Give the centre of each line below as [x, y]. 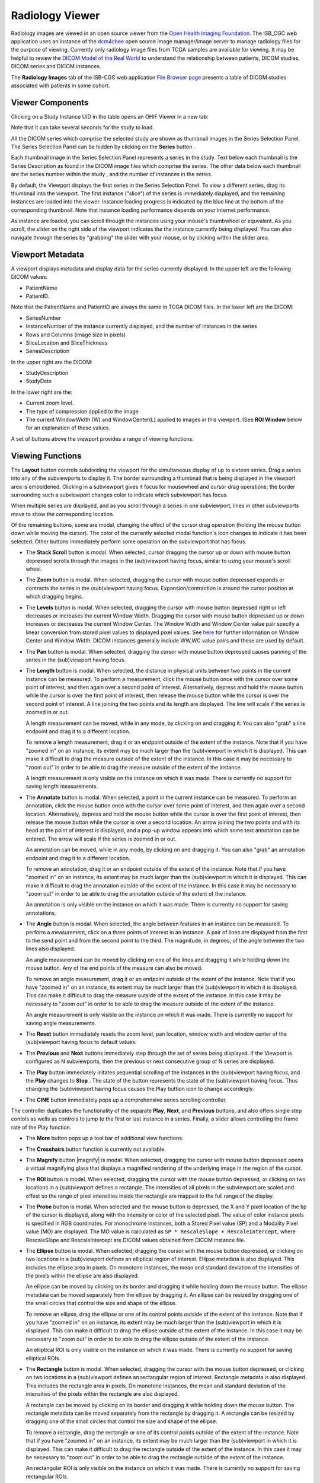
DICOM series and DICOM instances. [56, 66]
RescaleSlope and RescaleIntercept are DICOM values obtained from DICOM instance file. [136, 1240]
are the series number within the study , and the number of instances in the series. [112, 174]
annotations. [41, 913]
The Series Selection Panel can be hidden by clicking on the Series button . [103, 147]
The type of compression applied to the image [82, 411]
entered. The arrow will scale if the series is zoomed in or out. [101, 839]
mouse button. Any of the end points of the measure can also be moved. [114, 968]
